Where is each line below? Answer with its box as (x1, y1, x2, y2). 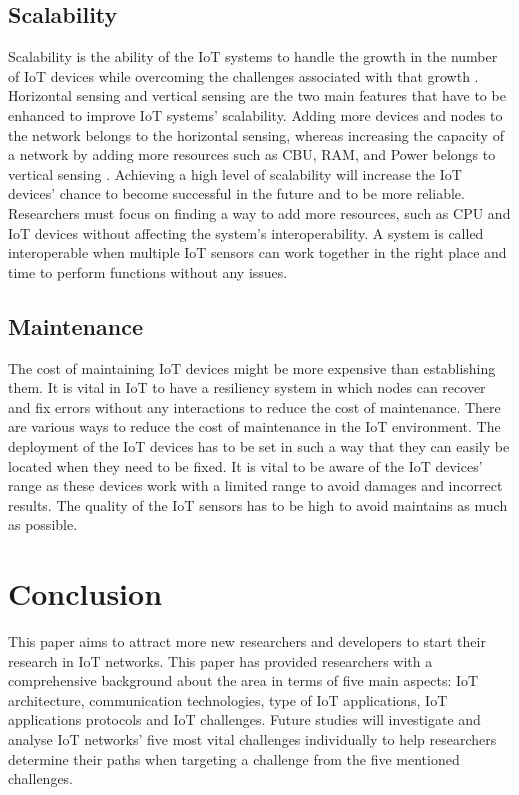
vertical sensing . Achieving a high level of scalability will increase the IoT (8, 163, 462, 184)
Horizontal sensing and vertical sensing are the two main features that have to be (8, 85, 506, 106)
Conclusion (8, 573, 163, 614)
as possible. (8, 514, 78, 535)
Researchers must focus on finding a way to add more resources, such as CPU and (8, 202, 511, 223)
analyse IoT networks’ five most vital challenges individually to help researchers (8, 728, 497, 749)
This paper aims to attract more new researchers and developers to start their (8, 631, 486, 651)
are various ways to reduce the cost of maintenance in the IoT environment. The (8, 416, 501, 437)
